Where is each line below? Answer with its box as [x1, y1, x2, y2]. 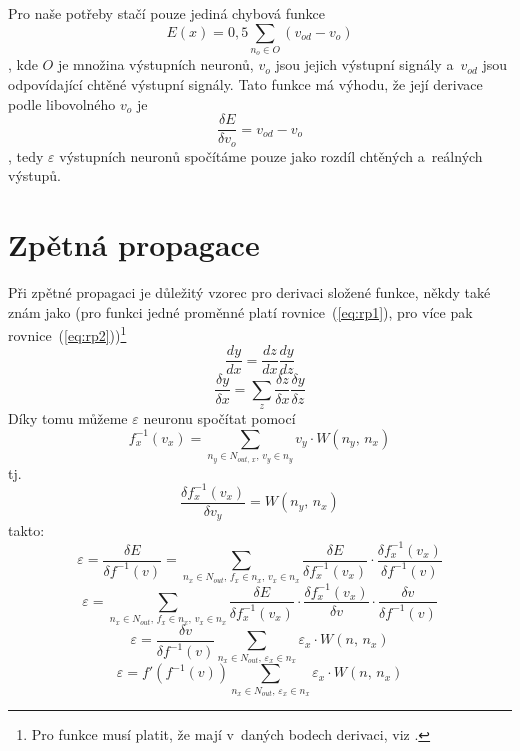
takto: [8, 520, 45, 541]
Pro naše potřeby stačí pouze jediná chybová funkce [8, 3, 325, 23]
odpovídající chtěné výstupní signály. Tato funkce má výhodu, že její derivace [8, 73, 483, 94]
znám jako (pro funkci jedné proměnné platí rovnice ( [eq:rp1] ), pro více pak [8, 301, 473, 322]
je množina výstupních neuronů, [57, 54, 254, 75]
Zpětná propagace [8, 224, 260, 264]
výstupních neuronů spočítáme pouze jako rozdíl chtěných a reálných [59, 145, 483, 166]
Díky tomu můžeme [8, 408, 128, 429]
